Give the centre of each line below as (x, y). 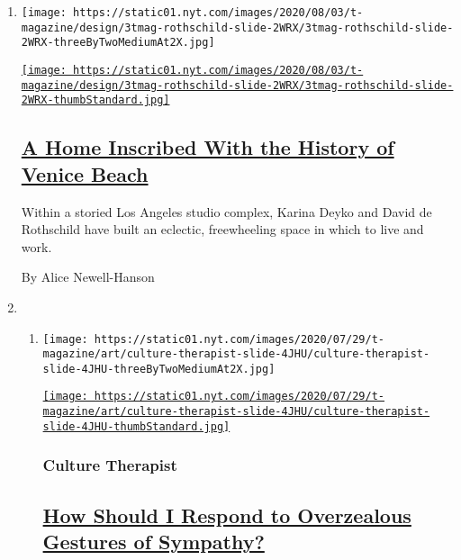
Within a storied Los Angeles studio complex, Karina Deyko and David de (226, 211)
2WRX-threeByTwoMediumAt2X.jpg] (118, 43)
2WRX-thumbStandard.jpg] (95, 100)
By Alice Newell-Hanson (88, 277)
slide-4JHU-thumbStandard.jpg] (136, 426)
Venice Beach (85, 173)
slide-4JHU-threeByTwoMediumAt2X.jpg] (159, 369)
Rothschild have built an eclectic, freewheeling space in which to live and (222, 229)
